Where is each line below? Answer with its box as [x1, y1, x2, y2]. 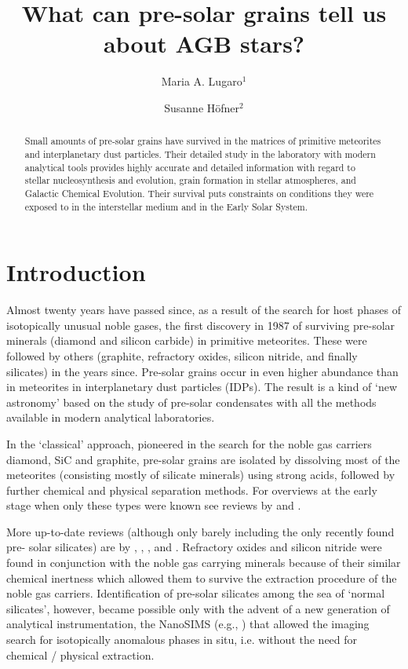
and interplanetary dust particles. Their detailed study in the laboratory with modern [24, 147, 376, 160]
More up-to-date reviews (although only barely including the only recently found [6, 523, 395, 539]
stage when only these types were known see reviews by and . [6, 497, 301, 514]
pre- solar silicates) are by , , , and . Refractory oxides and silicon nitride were [6, 539, 382, 555]
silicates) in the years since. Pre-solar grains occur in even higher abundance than [6, 363, 399, 379]
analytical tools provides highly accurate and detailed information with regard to [24, 160, 355, 174]
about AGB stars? [103, 27, 305, 60]
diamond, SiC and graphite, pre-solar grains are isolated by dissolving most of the [6, 451, 400, 467]
